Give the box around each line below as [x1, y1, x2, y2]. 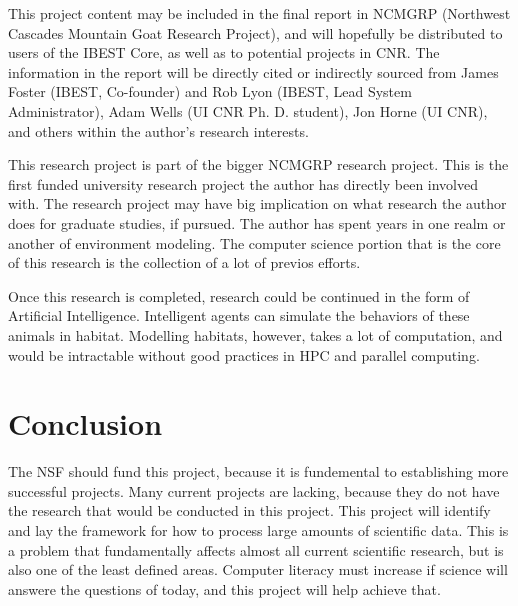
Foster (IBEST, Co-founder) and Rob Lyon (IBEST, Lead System [8, 81, 412, 102]
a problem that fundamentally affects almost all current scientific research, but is [8, 539, 504, 560]
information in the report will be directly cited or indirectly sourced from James [8, 61, 499, 82]
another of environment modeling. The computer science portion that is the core [8, 232, 501, 253]
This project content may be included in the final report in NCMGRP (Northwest [8, 3, 511, 23]
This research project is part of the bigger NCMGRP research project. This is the [8, 154, 509, 175]
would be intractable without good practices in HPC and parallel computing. [8, 344, 480, 365]
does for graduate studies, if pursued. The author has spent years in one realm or [8, 212, 506, 233]
